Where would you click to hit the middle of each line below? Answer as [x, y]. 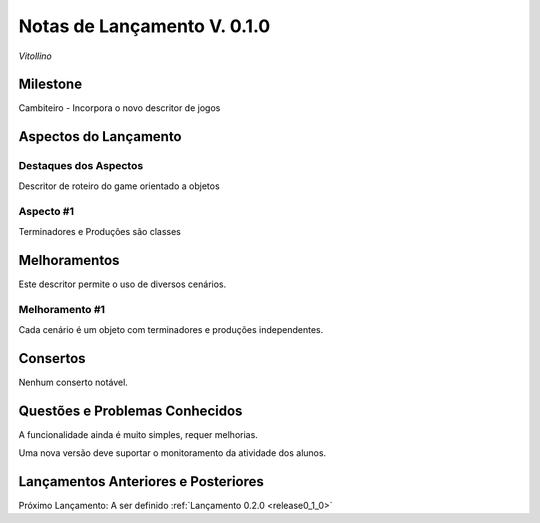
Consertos [52, 358]
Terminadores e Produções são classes [100, 231]
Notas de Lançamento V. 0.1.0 [144, 26]
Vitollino [35, 56]
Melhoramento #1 [61, 310]
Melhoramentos [69, 260]
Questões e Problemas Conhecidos [130, 410]
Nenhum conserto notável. [73, 382]
